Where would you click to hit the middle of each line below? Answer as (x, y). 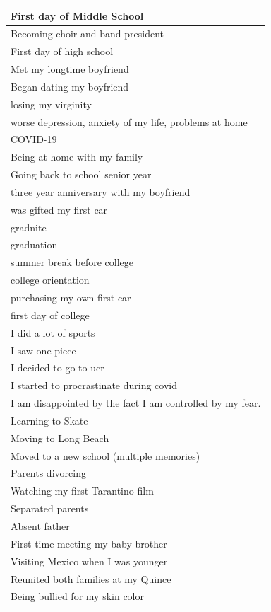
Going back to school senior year (81, 174)
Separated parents (50, 508)
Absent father (40, 525)
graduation (34, 244)
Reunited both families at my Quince (91, 578)
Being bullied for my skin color (77, 596)
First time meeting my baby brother (89, 543)
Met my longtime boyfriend (70, 69)
